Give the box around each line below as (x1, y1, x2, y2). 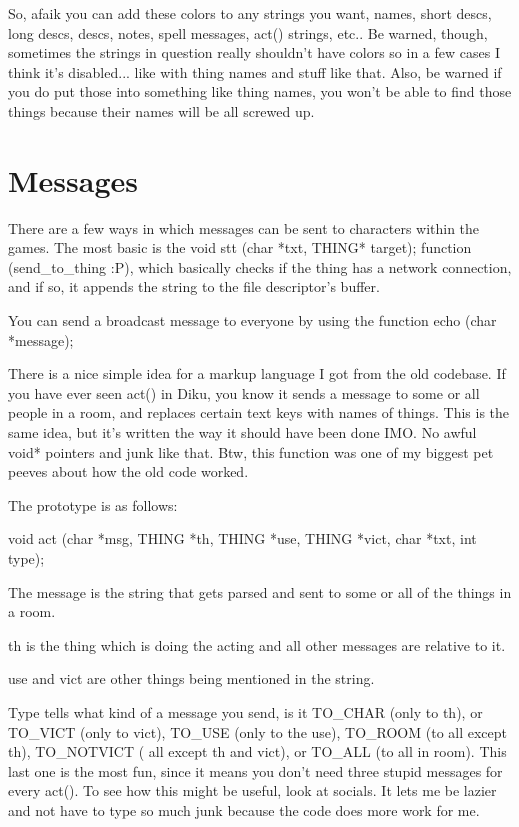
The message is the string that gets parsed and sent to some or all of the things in (8, 581, 512, 602)
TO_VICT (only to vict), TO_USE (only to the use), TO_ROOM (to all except (8, 721, 508, 742)
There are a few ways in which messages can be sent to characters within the (8, 217, 480, 238)
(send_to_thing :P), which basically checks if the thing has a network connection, (8, 256, 512, 277)
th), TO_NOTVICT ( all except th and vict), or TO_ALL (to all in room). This (8, 741, 507, 762)
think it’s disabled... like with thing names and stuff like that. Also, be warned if (8, 61, 502, 82)
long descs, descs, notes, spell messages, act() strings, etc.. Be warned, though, (8, 22, 488, 43)
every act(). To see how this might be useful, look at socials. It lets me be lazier (8, 780, 497, 801)
